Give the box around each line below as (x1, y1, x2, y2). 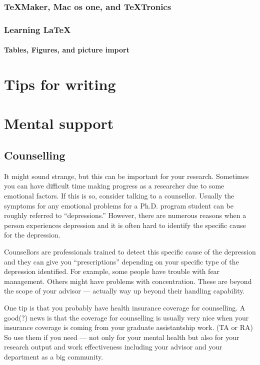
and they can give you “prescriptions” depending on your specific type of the (4, 256, 239, 266)
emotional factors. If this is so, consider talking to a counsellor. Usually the (4, 190, 234, 201)
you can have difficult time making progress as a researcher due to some (4, 180, 224, 191)
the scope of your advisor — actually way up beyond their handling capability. (4, 285, 245, 296)
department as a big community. (4, 351, 103, 361)
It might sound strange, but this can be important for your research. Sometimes (4, 170, 249, 181)
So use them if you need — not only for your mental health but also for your (4, 331, 239, 342)
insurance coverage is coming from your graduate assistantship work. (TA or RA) (4, 322, 253, 332)
